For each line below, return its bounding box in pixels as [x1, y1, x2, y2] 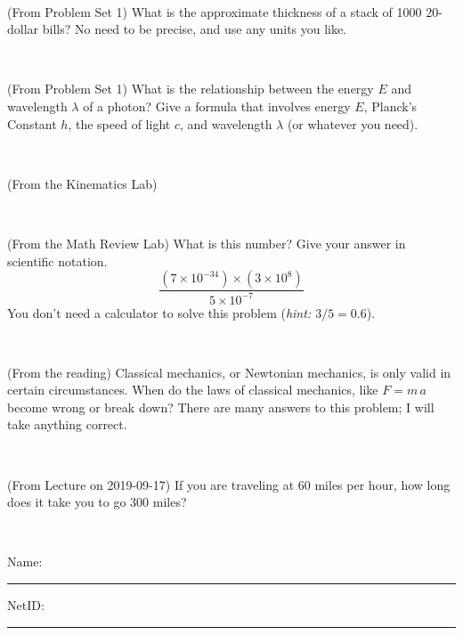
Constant [7, 114, 57, 133]
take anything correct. [7, 415, 127, 434]
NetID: [7, 596, 45, 615]
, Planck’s [363, 96, 418, 115]
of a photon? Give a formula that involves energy [83, 96, 351, 115]
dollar [7, 20, 39, 38]
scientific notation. [7, 251, 108, 270]
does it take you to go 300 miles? [7, 493, 187, 511]
